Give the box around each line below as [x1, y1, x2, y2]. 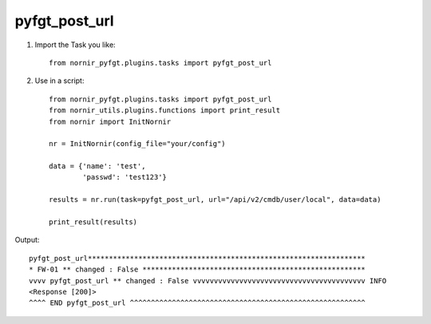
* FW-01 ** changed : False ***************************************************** [29, 265, 366, 275]
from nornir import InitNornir [49, 117, 172, 126]
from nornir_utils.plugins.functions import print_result [49, 106, 281, 115]
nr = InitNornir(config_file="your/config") [49, 140, 227, 148]
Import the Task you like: [34, 40, 116, 49]
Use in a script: [34, 76, 85, 85]
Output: [14, 235, 40, 245]
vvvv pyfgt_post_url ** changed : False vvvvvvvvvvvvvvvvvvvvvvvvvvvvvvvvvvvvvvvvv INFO [29, 276, 387, 285]
